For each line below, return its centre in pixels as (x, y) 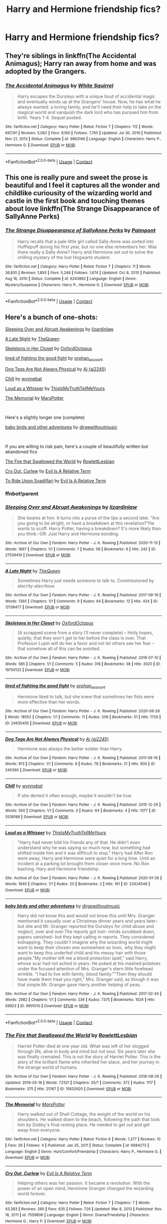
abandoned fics (21, 452)
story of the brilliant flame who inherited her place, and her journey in (88, 1062)
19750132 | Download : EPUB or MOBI (38, 670)
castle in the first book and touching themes (75, 201)
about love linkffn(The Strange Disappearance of (83, 208)
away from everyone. (39, 1130)
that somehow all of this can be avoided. (59, 648)
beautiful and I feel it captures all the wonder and (83, 185)
